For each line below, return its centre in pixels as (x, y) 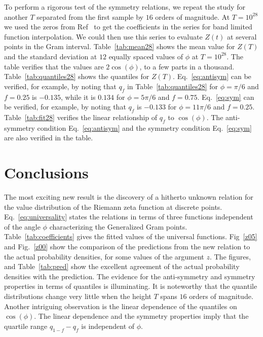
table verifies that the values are (54, 66)
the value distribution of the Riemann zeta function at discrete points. (113, 207)
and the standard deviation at (51, 56)
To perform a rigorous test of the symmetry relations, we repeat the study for (125, 7)
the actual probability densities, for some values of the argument (104, 256)
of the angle (22, 226)
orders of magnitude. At (193, 16)
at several (242, 36)
